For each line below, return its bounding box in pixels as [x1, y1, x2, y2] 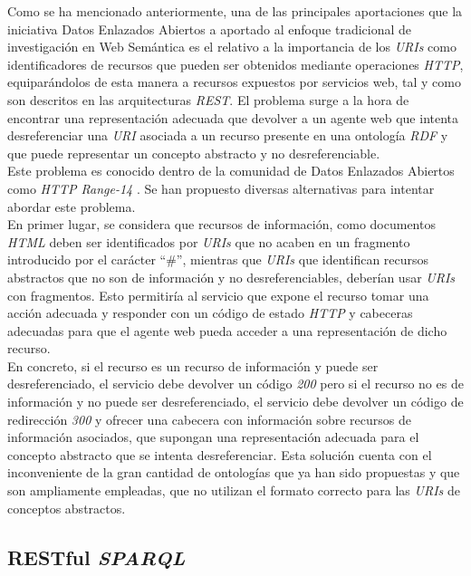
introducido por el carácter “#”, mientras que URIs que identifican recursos [7, 250, 429, 269]
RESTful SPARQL [7, 542, 186, 571]
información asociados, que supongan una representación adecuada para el [7, 427, 419, 446]
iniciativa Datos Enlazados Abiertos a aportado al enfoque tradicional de [7, 19, 412, 38]
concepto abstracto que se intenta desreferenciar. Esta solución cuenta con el [7, 445, 432, 464]
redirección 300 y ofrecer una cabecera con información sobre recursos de [7, 409, 411, 428]
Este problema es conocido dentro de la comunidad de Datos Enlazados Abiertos [7, 161, 455, 180]
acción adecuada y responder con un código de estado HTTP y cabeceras [7, 303, 413, 322]
